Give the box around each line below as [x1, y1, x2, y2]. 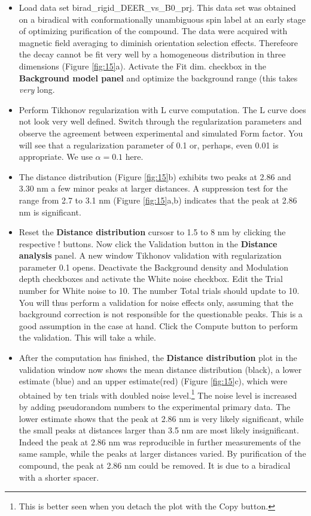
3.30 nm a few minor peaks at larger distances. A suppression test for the [19, 182, 288, 195]
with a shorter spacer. [19, 471, 99, 483]
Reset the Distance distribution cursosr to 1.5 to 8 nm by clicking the [19, 226, 286, 238]
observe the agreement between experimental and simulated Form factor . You [19, 126, 303, 139]
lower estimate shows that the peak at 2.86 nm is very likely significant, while [19, 412, 304, 424]
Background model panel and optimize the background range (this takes [19, 71, 298, 84]
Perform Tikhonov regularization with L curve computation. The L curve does [19, 103, 306, 116]
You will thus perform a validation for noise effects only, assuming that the [19, 296, 294, 308]
